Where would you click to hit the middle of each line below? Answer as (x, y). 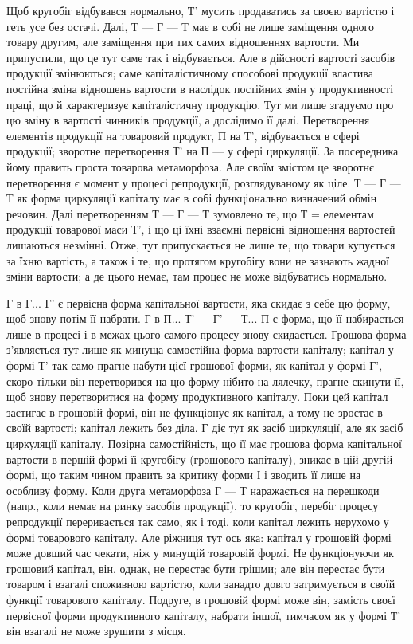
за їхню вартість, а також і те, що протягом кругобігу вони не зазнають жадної (198, 260)
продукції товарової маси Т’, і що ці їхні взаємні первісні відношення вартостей (201, 229)
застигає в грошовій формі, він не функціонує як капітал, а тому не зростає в (195, 412)
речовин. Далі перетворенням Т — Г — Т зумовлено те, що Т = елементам (190, 213)
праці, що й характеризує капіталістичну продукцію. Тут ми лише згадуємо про (200, 104)
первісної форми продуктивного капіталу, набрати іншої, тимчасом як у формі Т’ (204, 615)
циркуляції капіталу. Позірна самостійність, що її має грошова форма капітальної (204, 444)
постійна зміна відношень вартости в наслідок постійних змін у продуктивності (200, 88)
